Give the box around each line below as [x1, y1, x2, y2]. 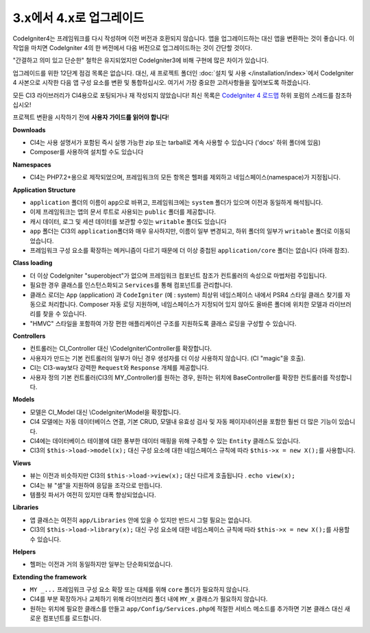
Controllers [12, 332, 46, 340]
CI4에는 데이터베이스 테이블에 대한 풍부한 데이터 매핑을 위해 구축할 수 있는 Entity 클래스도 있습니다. [29, 437, 301, 445]
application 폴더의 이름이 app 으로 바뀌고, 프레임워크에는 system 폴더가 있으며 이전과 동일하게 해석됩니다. [29, 199, 323, 207]
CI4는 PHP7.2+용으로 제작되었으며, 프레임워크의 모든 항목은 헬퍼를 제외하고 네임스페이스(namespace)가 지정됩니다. [29, 173, 341, 182]
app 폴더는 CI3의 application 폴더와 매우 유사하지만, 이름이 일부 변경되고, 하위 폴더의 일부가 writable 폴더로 [29, 227, 332, 236]
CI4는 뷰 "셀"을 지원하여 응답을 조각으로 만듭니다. [29, 481, 162, 489]
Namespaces [12, 160, 51, 169]
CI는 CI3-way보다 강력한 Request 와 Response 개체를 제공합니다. [29, 364, 209, 372]
